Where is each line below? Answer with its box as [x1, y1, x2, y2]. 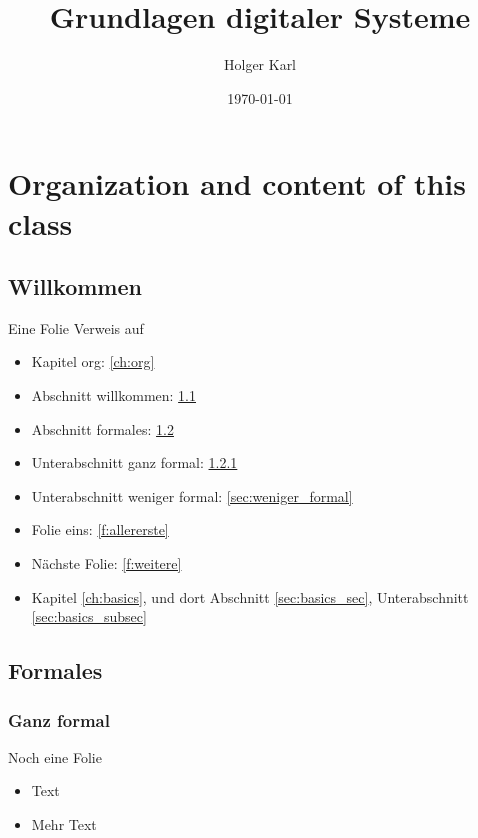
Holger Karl [223, 54, 297, 75]
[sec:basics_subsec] [31, 606, 147, 627]
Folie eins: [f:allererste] [31, 519, 169, 540]
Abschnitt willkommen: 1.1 [31, 385, 197, 406]
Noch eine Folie [8, 746, 102, 767]
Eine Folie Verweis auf [8, 317, 144, 338]
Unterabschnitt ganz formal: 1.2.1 [31, 452, 238, 473]
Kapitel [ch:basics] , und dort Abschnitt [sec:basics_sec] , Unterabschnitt [31, 586, 469, 607]
